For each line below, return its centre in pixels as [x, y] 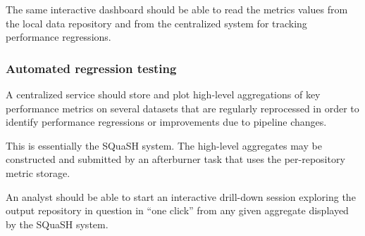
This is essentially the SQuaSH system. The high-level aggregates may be [164, 145]
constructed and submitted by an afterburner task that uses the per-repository [175, 159]
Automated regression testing [91, 68]
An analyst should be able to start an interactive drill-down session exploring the [181, 196]
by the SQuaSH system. [57, 224]
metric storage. [38, 172]
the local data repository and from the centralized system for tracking [156, 23]
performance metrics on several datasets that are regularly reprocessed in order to [182, 108]
